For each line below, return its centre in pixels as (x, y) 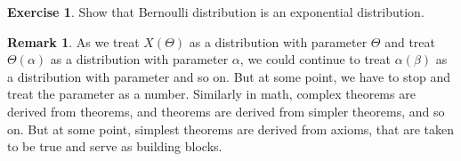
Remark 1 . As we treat (73, 41)
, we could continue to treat (315, 59)
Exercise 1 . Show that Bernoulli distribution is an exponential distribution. (216, 12)
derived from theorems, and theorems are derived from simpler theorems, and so (226, 111)
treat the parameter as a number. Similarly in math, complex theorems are (211, 94)
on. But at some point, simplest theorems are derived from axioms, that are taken (231, 129)
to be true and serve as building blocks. (115, 146)
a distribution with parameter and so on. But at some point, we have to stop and (229, 76)
